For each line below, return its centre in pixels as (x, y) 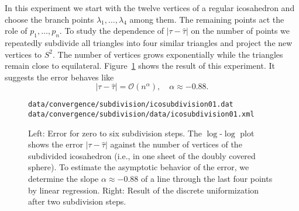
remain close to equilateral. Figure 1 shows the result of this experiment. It (140, 66)
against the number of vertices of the (176, 144)
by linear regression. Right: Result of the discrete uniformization (144, 190)
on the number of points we (240, 31)
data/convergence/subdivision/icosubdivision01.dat (131, 105)
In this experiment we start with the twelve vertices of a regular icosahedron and (150, 8)
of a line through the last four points (207, 179)
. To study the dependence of (112, 31)
